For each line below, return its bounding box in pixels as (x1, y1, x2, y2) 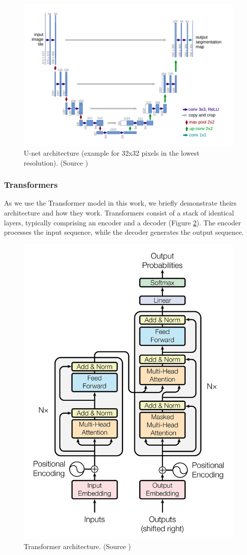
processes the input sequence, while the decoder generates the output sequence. (4, 227, 244, 237)
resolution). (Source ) (24, 157, 88, 168)
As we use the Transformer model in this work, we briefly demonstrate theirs (4, 198, 237, 208)
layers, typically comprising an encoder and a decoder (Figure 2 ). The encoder (4, 217, 241, 227)
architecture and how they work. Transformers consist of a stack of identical (4, 207, 234, 217)
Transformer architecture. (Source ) (24, 541, 131, 552)
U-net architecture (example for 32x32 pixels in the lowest (24, 147, 200, 158)
